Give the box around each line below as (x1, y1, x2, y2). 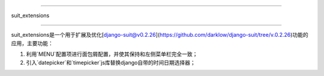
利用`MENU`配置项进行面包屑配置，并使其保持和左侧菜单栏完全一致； (26, 50, 198, 58)
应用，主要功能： (11, 39, 53, 47)
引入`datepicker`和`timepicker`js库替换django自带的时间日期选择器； (26, 59, 196, 66)
